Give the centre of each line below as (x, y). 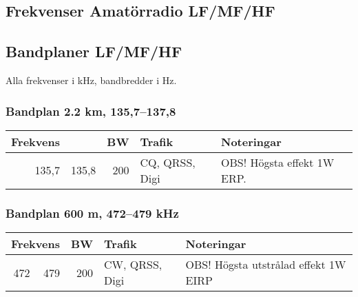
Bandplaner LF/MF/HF (94, 51)
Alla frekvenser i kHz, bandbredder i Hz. (91, 80)
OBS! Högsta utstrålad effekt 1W (266, 265)
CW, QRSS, (133, 265)
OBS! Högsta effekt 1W (278, 162)
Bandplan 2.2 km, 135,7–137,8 (91, 111)
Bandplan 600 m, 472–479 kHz (92, 213)
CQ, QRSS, (168, 162)
